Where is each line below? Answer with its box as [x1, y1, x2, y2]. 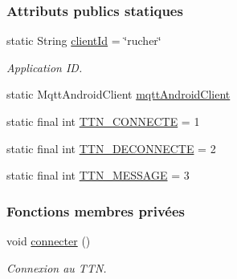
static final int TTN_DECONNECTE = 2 [6, 139, 216, 156]
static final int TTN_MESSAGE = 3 [6, 167, 190, 184]
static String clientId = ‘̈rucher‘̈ [6, 32, 161, 49]
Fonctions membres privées [6, 200, 186, 220]
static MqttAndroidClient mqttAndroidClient [6, 86, 231, 103]
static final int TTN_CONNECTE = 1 [6, 113, 200, 129]
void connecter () [6, 232, 91, 249]
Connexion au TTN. [6, 259, 107, 276]
